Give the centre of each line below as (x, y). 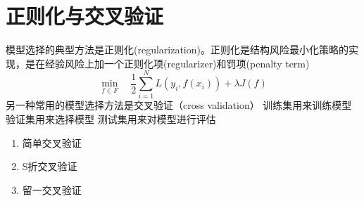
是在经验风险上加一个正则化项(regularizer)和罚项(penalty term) (167, 63)
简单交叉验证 (52, 142)
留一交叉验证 (52, 189)
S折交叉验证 (50, 166)
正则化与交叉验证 (85, 16)
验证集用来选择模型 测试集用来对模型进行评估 (111, 119)
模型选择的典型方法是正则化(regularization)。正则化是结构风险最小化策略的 (177, 50)
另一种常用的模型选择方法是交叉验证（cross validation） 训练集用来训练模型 (179, 105)
